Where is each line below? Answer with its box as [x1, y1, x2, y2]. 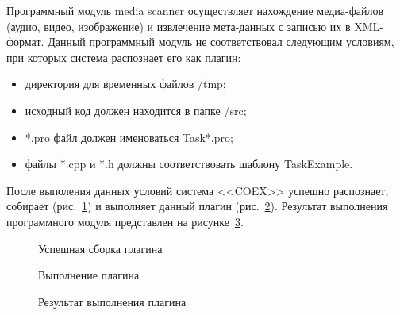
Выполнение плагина [38, 267, 140, 283]
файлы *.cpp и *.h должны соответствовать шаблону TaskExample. [25, 156, 353, 172]
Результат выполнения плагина [38, 293, 187, 309]
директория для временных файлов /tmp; [25, 75, 226, 92]
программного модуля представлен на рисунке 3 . [6, 213, 244, 229]
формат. [6, 33, 44, 50]
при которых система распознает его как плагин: [6, 48, 241, 65]
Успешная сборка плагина [38, 240, 163, 256]
